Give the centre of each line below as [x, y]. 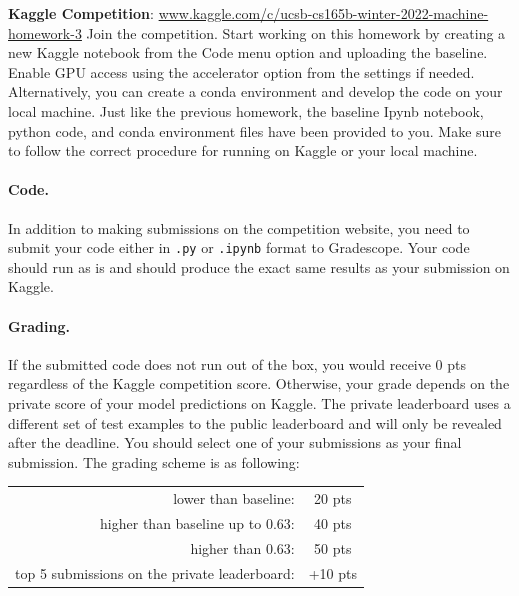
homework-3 [45, 32]
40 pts [333, 522]
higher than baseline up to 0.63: [197, 522]
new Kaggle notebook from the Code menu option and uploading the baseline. [248, 52]
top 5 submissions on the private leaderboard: [155, 572]
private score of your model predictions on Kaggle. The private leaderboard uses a [259, 402]
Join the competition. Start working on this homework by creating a [296, 32]
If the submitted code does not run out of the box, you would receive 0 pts [237, 363]
